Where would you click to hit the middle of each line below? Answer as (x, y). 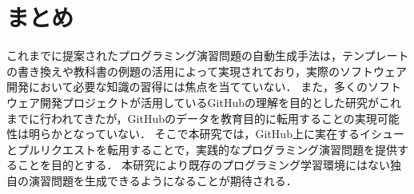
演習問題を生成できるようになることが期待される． (163, 180)
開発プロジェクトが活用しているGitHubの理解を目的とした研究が (209, 102)
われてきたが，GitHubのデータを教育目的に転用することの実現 (214, 118)
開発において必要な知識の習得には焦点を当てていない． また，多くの (187, 87)
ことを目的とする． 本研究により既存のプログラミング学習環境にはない (203, 165)
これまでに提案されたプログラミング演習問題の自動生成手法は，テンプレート (208, 55)
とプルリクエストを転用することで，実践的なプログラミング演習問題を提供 (202, 149)
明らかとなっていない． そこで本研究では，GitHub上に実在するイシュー (216, 134)
